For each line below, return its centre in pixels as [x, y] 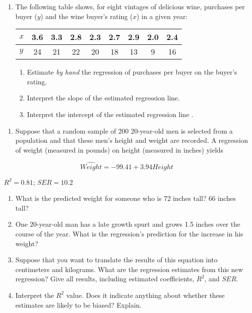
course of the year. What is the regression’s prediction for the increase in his [129, 233]
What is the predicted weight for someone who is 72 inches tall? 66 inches [126, 198]
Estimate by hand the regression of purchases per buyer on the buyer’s [132, 72]
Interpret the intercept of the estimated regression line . [110, 114]
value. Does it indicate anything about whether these [145, 295]
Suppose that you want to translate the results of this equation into [116, 260]
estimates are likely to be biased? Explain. [78, 304]
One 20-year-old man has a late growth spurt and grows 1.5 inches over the [128, 224]
